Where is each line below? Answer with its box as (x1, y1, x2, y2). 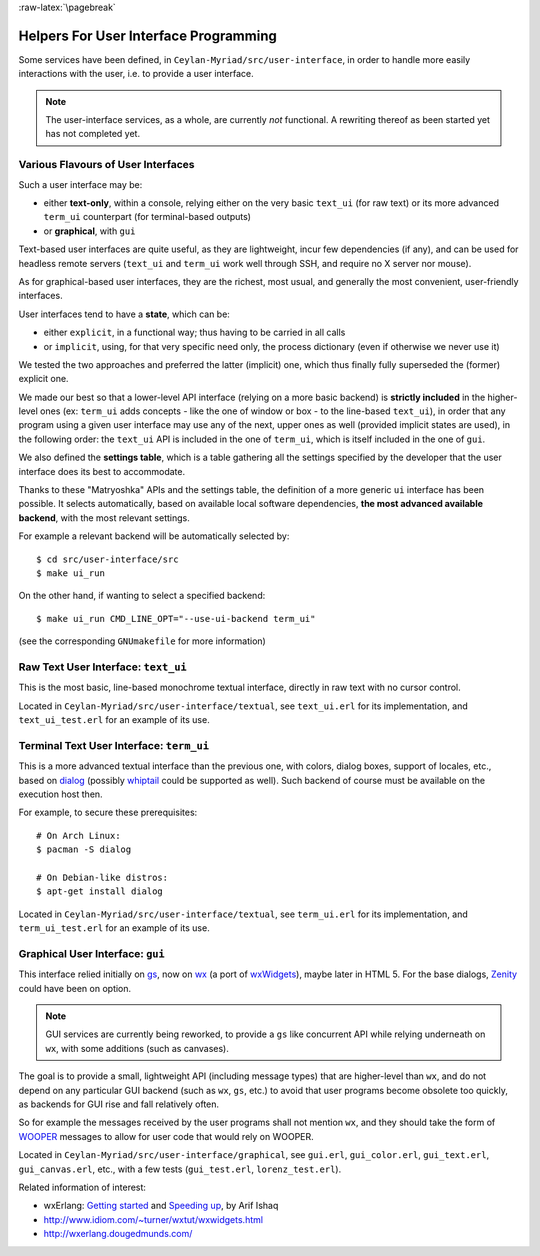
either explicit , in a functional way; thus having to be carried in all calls (43, 326, 346, 339)
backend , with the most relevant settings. (18, 511, 190, 524)
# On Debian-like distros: (36, 871, 169, 883)
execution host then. (18, 788, 104, 800)
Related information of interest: (18, 1181, 147, 1193)
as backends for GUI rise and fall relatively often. (18, 1098, 220, 1110)
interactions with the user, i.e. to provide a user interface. (18, 68, 254, 80)
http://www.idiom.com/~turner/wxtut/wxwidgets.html (43, 1213, 264, 1225)
